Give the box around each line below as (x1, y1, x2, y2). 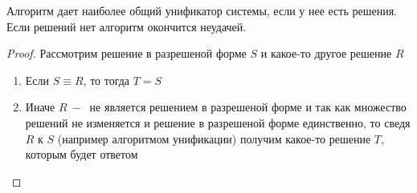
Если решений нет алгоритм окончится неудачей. (6, 18, 247, 34)
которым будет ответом (25, 146, 138, 163)
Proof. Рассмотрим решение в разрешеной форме (6, 45, 247, 62)
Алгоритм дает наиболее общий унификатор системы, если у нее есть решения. (6, 2, 397, 18)
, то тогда (83, 71, 130, 88)
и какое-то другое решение (260, 45, 392, 62)
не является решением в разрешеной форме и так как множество (89, 99, 407, 115)
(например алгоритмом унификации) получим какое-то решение (57, 130, 371, 147)
